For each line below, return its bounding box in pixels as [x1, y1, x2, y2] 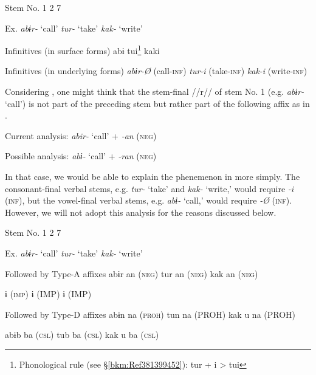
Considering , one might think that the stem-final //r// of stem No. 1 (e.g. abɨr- [5, 85, 304, 98]
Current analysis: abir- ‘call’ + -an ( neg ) [5, 129, 157, 142]
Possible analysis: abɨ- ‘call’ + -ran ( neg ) [5, 150, 157, 162]
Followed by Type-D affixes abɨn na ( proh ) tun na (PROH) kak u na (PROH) [5, 308, 296, 320]
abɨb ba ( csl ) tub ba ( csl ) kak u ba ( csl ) [5, 328, 159, 341]
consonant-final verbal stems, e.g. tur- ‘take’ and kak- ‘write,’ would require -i [5, 182, 294, 194]
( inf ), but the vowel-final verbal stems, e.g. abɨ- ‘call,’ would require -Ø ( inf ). [5, 194, 292, 207]
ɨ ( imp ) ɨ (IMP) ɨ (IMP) [5, 287, 92, 300]
